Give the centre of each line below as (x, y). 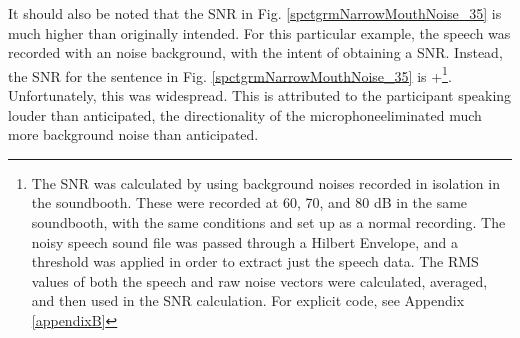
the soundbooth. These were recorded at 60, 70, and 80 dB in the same (249, 202)
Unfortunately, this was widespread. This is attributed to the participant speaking (260, 95)
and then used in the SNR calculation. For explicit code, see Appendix (248, 300)
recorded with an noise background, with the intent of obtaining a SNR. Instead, (255, 52)
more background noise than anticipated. (133, 134)
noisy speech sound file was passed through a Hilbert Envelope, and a (244, 241)
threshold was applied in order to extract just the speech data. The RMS (255, 261)
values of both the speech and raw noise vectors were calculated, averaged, (259, 280)
